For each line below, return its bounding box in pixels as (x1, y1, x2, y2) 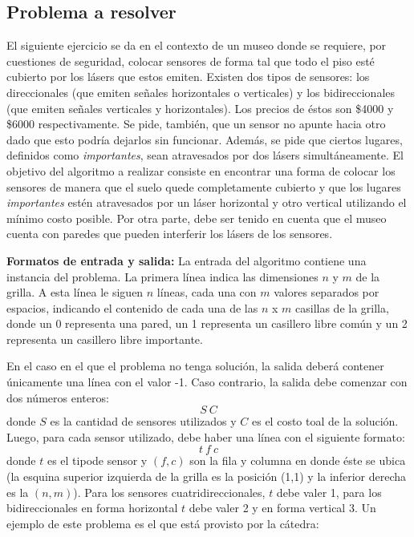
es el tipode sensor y (47, 452, 148, 469)
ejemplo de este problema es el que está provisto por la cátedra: (6, 515, 319, 531)
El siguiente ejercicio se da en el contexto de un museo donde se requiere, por (6, 37, 387, 54)
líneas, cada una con (156, 284, 257, 301)
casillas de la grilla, (295, 299, 389, 316)
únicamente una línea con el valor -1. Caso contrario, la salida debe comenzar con (6, 373, 408, 390)
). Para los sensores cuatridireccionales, (73, 483, 266, 500)
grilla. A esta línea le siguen (6, 284, 144, 301)
